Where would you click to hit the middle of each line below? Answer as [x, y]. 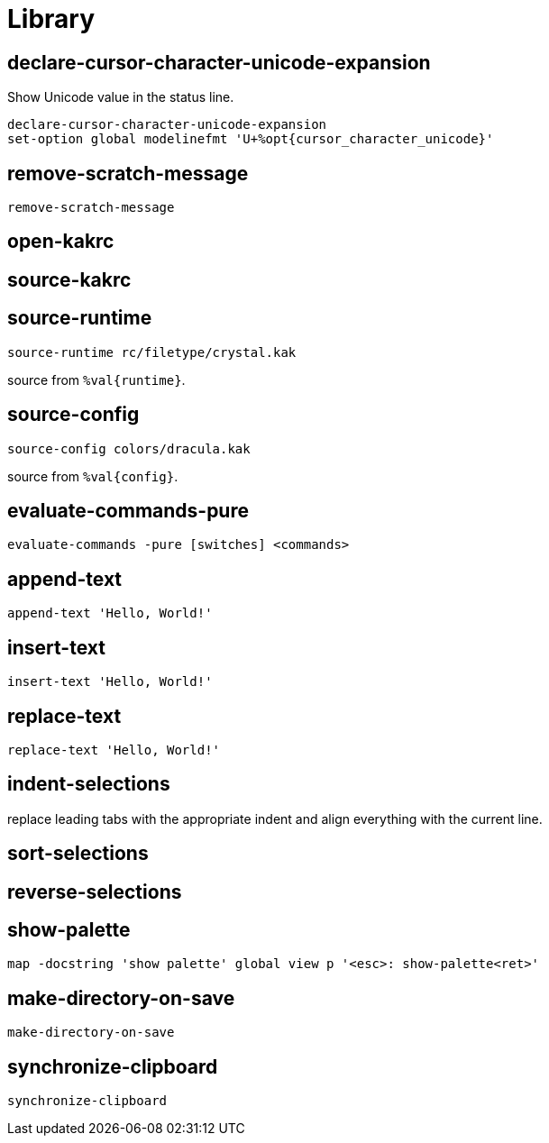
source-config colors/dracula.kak [129, 448]
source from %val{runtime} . [96, 379]
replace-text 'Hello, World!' [114, 750]
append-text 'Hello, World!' [110, 613]
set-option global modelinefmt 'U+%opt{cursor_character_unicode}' [251, 139]
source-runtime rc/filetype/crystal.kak [152, 352]
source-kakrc [69, 279]
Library [51, 19]
